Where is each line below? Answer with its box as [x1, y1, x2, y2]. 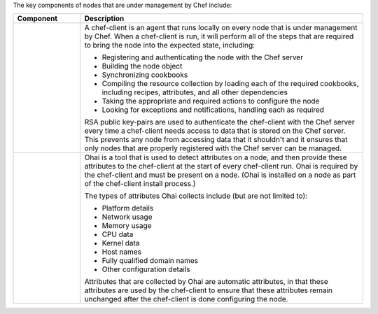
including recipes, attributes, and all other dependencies [101, 87, 288, 97]
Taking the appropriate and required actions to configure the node [101, 97, 320, 106]
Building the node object [101, 62, 183, 71]
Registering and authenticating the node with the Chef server [101, 52, 304, 62]
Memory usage [101, 221, 152, 231]
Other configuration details [101, 264, 190, 274]
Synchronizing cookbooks [101, 70, 188, 80]
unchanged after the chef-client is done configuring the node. [84, 294, 288, 304]
